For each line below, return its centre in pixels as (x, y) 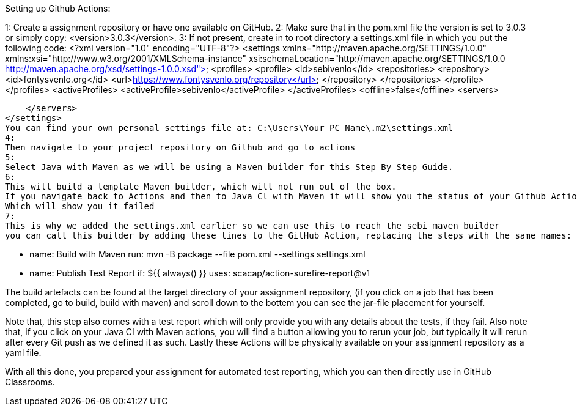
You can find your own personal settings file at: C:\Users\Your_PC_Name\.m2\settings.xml (229, 128)
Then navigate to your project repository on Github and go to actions (180, 147)
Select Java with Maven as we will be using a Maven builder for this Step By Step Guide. (229, 167)
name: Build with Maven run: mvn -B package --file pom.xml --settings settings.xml (197, 254)
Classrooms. (30, 382)
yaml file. (23, 353)
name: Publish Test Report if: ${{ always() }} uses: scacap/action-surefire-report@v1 (200, 273)
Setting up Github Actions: (58, 8)
